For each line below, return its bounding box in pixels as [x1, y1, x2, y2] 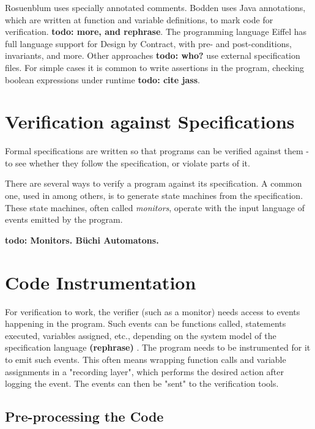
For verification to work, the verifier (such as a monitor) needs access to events [5, 305, 300, 318]
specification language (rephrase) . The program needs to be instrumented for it [5, 341, 311, 354]
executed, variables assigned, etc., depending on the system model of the [5, 329, 276, 341]
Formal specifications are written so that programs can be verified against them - [5, 144, 309, 157]
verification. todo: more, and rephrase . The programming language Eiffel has [5, 25, 307, 38]
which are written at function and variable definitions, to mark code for [5, 13, 273, 26]
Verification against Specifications [5, 109, 295, 134]
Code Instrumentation [5, 269, 196, 294]
